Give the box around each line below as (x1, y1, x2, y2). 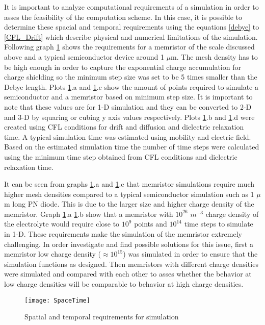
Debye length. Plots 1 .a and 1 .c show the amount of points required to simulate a (4, 81, 258, 92)
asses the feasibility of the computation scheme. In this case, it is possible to (4, 11, 242, 22)
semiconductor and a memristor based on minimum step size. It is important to (4, 91, 253, 102)
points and (134, 218, 167, 229)
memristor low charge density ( (4, 248, 101, 259)
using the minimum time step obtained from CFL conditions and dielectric (4, 151, 237, 162)
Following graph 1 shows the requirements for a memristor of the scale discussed (4, 41, 255, 52)
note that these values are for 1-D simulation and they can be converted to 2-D (4, 101, 252, 112)
